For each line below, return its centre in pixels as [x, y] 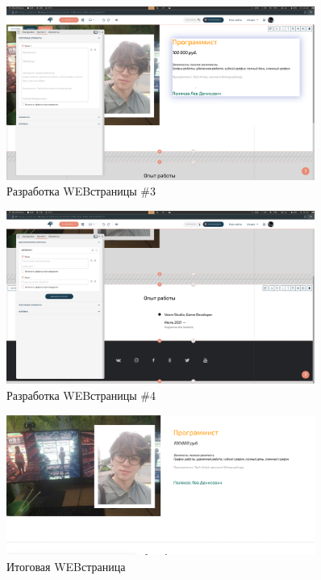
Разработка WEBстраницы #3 [81, 191]
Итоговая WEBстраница [66, 566]
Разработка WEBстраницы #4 [81, 395]
